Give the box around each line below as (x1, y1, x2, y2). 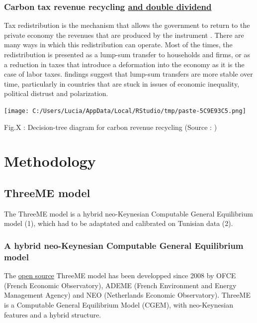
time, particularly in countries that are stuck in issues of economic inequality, (4, 78, 240, 89)
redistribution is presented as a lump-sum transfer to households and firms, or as (4, 49, 250, 59)
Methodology (4, 151, 96, 171)
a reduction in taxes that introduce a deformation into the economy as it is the (4, 59, 245, 69)
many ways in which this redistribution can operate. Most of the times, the (4, 39, 233, 50)
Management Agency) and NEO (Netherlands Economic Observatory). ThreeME (4, 290, 251, 300)
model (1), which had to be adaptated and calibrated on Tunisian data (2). (4, 218, 233, 228)
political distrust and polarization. (4, 88, 108, 99)
